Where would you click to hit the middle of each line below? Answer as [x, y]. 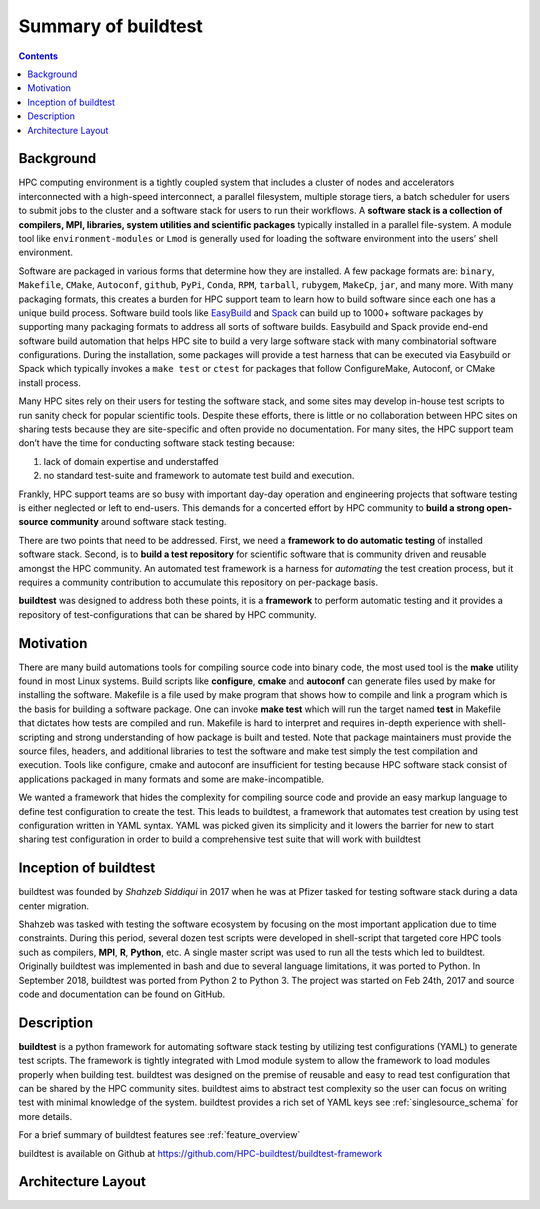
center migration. [54, 906]
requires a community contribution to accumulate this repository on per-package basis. [198, 582]
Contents [38, 56]
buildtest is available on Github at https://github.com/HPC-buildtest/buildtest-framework [200, 1153]
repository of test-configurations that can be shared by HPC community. [167, 614]
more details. [45, 1116]
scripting [36, 737]
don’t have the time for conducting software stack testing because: [156, 443]
